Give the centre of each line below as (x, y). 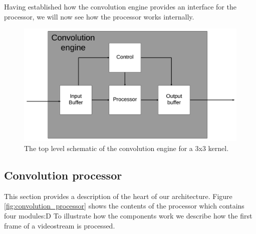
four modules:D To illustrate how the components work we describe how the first (128, 216)
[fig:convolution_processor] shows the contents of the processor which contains (124, 206)
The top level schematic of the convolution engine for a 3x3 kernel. (126, 148)
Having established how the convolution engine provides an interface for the (120, 6)
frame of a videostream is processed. (60, 225)
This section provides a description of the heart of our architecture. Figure (118, 196)
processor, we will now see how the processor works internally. (99, 16)
